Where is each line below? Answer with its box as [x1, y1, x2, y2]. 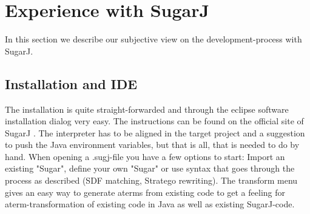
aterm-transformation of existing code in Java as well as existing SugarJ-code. [5, 198, 295, 210]
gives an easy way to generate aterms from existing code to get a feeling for [5, 186, 285, 198]
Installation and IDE [5, 74, 138, 93]
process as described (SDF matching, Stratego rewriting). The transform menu [5, 174, 298, 187]
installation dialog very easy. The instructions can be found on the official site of [5, 115, 304, 127]
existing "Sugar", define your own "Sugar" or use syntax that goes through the [5, 162, 295, 175]
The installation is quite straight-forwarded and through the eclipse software [5, 102, 289, 115]
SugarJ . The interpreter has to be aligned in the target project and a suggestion [5, 126, 305, 139]
